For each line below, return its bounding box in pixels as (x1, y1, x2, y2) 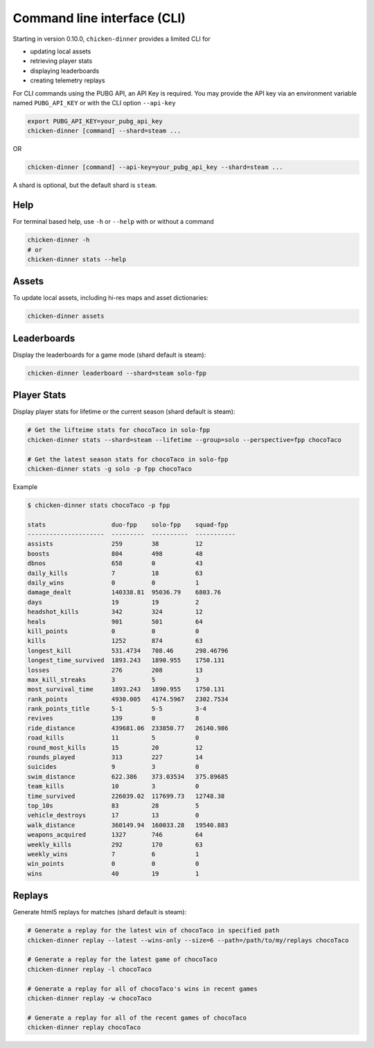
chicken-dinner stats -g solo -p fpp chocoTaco (27, 465, 192, 472)
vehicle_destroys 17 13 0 (27, 811, 199, 819)
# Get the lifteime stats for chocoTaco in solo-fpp (27, 426, 211, 434)
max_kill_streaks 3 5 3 (27, 675, 199, 684)
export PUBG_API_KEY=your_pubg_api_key (27, 117, 163, 125)
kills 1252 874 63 (27, 637, 204, 645)
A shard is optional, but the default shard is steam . (12, 181, 157, 190)
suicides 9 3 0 (27, 763, 199, 771)
